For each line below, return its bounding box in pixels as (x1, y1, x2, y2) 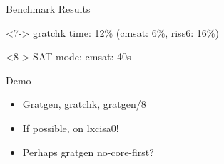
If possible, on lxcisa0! (22, 120, 119, 135)
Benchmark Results (6, 1, 91, 16)
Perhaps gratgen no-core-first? (22, 144, 154, 159)
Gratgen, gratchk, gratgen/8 (22, 97, 146, 111)
